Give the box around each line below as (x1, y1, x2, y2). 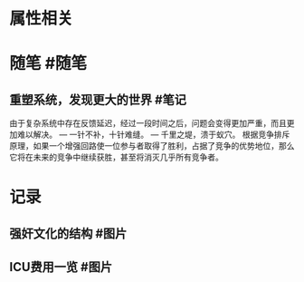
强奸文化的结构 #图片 (9, 226, 128, 241)
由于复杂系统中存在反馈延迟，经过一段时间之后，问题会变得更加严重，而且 (9, 118, 287, 129)
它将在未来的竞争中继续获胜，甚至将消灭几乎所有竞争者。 (9, 151, 223, 163)
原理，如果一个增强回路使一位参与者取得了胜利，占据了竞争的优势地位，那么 (9, 141, 295, 151)
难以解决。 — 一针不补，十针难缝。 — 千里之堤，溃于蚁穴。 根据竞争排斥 (16, 129, 290, 141)
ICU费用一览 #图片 (9, 259, 113, 275)
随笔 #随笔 (9, 53, 88, 73)
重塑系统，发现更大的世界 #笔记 (9, 92, 187, 107)
